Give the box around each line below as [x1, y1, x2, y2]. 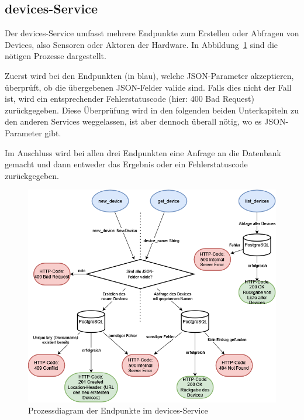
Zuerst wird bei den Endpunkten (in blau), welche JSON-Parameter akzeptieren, [5, 69, 294, 81]
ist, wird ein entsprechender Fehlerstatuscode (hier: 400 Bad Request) [5, 92, 254, 105]
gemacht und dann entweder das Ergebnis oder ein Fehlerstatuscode [5, 158, 248, 170]
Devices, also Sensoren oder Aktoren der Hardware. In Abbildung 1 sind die [5, 38, 278, 50]
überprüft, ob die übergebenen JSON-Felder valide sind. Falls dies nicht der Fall [5, 81, 292, 93]
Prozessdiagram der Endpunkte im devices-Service [28, 404, 208, 416]
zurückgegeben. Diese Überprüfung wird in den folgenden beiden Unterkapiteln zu [5, 104, 299, 116]
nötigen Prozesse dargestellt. [5, 50, 106, 62]
